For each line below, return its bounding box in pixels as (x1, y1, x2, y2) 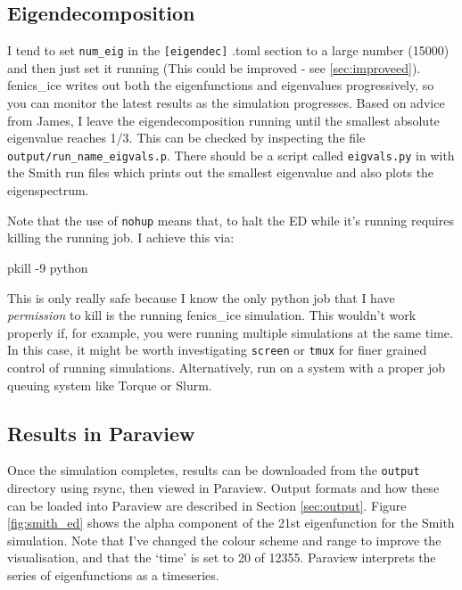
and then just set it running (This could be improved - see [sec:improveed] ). (7, 58, 421, 77)
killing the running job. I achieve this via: (7, 228, 235, 247)
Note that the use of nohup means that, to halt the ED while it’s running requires (7, 210, 454, 229)
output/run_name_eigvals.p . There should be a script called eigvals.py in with (7, 145, 455, 164)
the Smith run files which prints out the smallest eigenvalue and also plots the (7, 163, 434, 182)
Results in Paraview (7, 419, 195, 447)
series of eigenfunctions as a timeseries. (7, 565, 219, 584)
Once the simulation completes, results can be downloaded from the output (7, 461, 420, 479)
